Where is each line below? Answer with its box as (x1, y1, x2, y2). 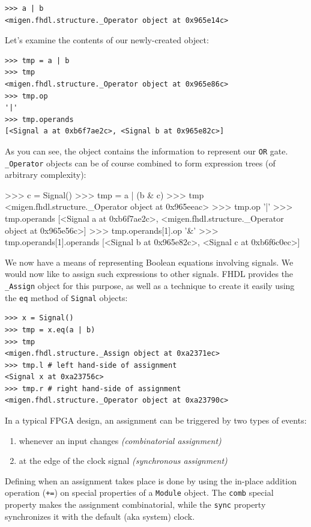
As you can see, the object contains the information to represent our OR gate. (5, 144, 288, 157)
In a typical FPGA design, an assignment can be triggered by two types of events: (5, 414, 307, 427)
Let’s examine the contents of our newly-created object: (5, 34, 209, 46)
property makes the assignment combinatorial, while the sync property (5, 498, 266, 511)
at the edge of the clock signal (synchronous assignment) (19, 454, 228, 467)
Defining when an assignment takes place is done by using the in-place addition (5, 474, 297, 487)
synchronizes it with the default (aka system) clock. (5, 510, 195, 522)
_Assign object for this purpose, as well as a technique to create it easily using (5, 279, 295, 291)
